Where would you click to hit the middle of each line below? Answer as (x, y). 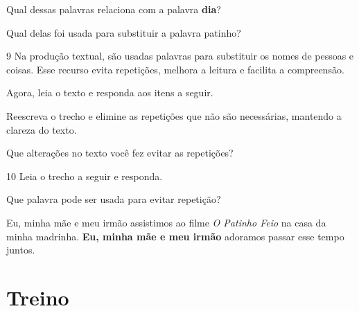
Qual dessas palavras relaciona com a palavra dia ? (114, 9)
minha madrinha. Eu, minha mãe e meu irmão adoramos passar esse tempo (175, 236)
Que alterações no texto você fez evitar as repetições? (120, 153)
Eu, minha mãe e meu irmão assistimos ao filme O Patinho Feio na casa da (166, 222)
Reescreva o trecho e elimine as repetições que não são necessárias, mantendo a (174, 115)
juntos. (21, 250)
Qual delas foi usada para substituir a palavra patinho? (124, 32)
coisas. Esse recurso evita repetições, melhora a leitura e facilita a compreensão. (175, 69)
